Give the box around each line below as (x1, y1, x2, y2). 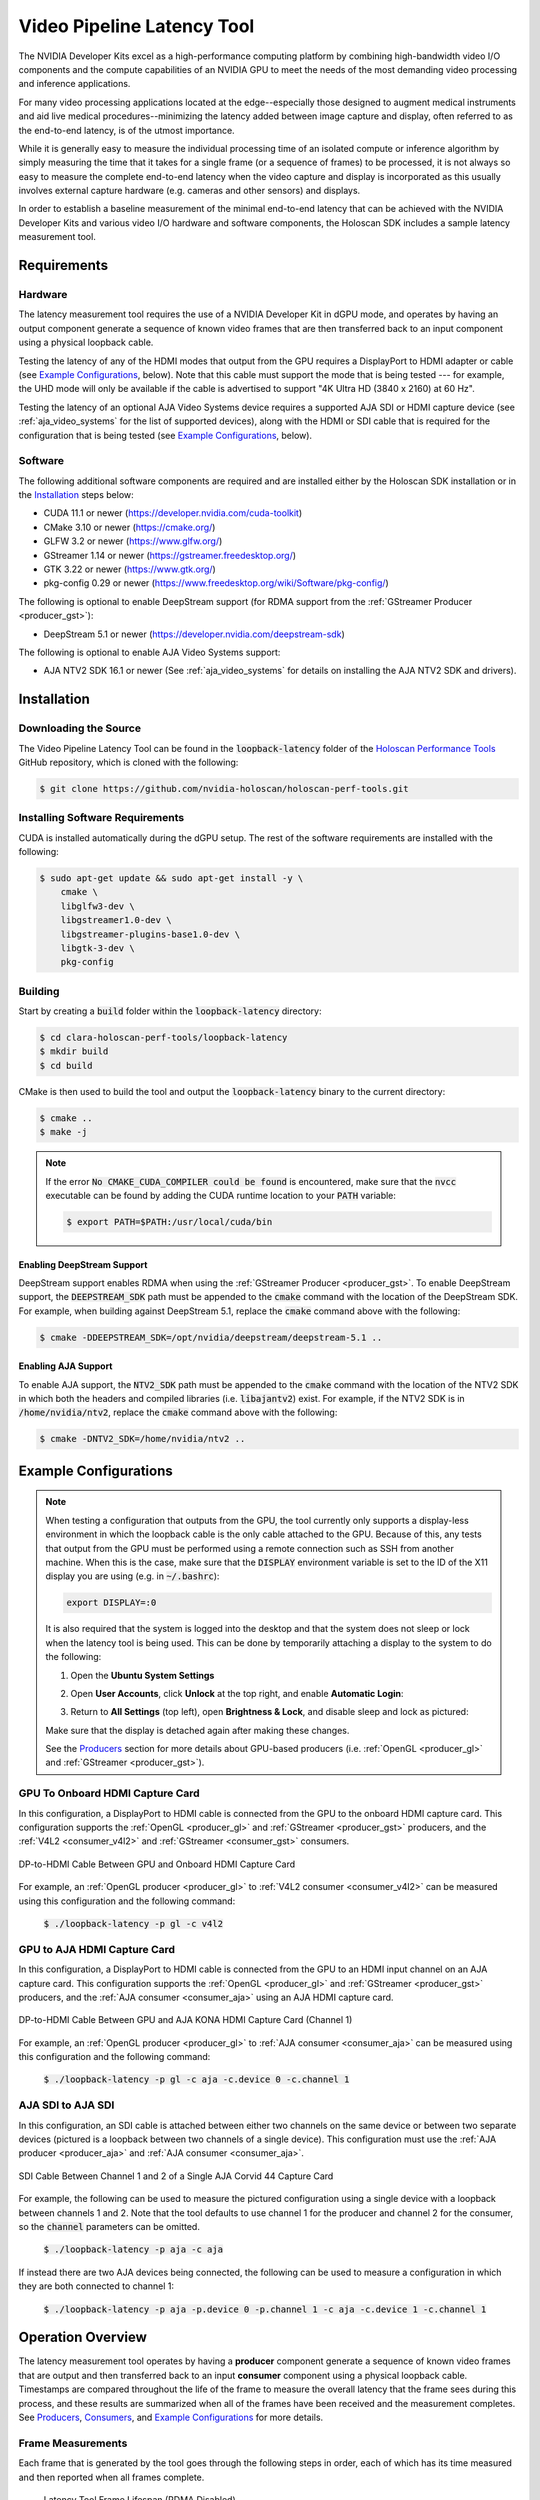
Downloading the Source (18, 721, 142, 735)
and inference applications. (18, 78, 131, 90)
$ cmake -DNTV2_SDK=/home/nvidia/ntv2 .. (39, 1433, 246, 1445)
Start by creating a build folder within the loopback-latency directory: (18, 1005, 322, 1017)
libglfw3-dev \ (60, 900, 135, 912)
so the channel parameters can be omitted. (18, 2220, 200, 2232)
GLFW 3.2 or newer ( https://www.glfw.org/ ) (43, 535, 223, 547)
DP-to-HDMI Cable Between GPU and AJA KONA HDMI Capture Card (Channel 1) (18, 2014, 353, 2026)
